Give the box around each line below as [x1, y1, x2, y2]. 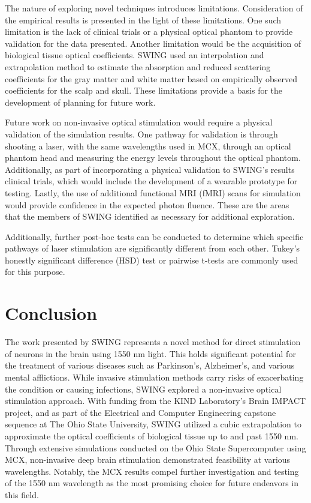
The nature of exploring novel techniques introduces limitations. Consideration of [5, 2, 303, 14]
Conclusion [5, 301, 98, 325]
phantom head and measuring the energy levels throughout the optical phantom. [5, 151, 301, 164]
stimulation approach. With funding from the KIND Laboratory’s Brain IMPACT [5, 394, 306, 407]
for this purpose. [5, 265, 65, 278]
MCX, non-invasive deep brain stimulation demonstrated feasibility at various [5, 453, 291, 466]
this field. [5, 488, 39, 501]
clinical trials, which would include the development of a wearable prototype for [5, 175, 298, 187]
